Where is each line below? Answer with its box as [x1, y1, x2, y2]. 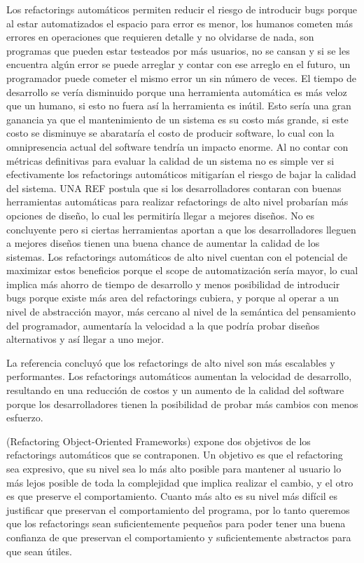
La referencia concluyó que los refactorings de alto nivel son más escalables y [6, 355, 335, 369]
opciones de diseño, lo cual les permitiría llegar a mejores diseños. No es [6, 208, 315, 222]
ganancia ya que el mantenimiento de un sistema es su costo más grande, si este [6, 111, 349, 126]
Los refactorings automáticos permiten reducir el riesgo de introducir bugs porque [6, 2, 358, 16]
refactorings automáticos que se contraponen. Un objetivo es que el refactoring [6, 447, 343, 462]
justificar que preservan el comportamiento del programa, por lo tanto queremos [6, 502, 350, 517]
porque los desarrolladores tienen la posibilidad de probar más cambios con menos [6, 396, 358, 411]
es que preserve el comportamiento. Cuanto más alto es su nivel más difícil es [6, 489, 338, 503]
